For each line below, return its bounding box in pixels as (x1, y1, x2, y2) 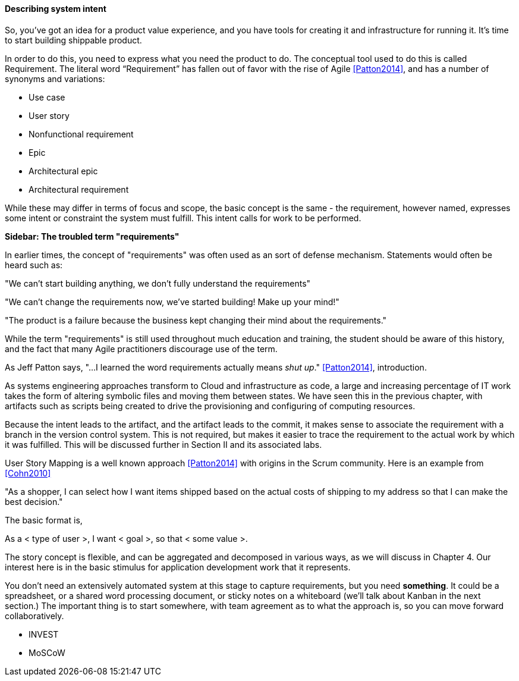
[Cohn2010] (5, 467, 51, 478)
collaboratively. (5, 610, 64, 621)
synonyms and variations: (5, 73, 105, 84)
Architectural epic (29, 165, 98, 176)
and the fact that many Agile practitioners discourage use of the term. (5, 343, 278, 354)
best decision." (5, 496, 63, 507)
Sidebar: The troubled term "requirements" (5, 231, 180, 241)
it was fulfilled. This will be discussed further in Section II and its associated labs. (5, 439, 322, 450)
